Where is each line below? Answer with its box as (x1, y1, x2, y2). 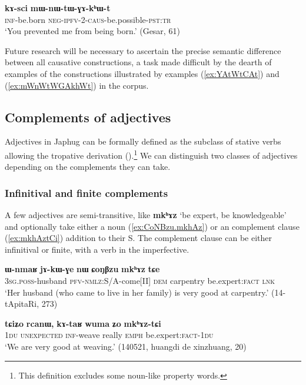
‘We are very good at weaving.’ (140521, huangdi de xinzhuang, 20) (5, 340, 247, 352)
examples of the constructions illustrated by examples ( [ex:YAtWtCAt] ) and (5, 67, 280, 79)
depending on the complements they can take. (5, 160, 171, 173)
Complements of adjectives (5, 108, 171, 126)
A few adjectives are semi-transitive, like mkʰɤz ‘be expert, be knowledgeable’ (5, 209, 287, 221)
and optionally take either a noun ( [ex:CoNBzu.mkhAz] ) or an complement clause (5, 220, 300, 232)
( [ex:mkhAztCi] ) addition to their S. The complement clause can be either (5, 232, 272, 244)
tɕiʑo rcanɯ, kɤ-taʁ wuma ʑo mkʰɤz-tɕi (5, 317, 161, 329)
